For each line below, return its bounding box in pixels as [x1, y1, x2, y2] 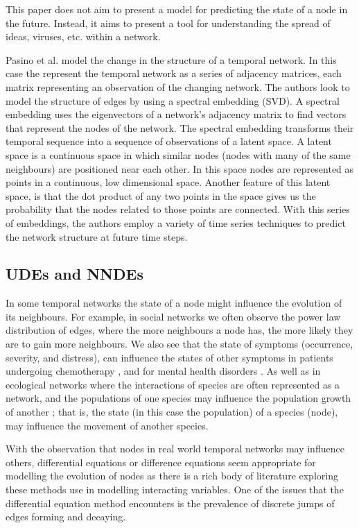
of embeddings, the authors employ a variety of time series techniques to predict [6, 215, 346, 230]
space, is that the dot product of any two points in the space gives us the [6, 188, 316, 203]
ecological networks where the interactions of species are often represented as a [6, 377, 340, 391]
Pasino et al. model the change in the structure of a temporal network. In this [6, 52, 337, 67]
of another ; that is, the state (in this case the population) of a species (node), [6, 404, 338, 419]
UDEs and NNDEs [6, 263, 143, 284]
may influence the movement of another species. [6, 418, 209, 432]
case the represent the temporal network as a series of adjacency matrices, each [6, 66, 342, 80]
